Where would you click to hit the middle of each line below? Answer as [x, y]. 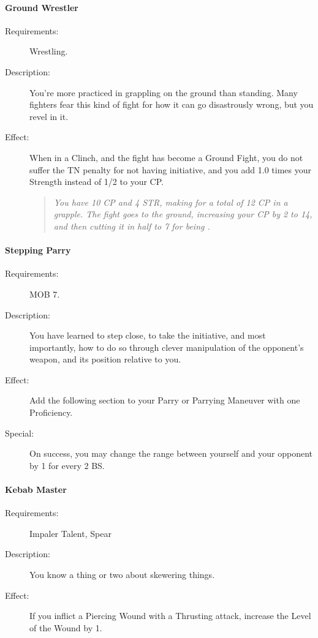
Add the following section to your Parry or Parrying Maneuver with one [165, 400]
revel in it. [49, 116]
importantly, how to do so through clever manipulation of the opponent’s [167, 347]
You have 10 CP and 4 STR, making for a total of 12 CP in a [171, 202]
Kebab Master [36, 490]
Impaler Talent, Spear [70, 533]
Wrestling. [49, 51]
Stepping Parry [38, 250]
